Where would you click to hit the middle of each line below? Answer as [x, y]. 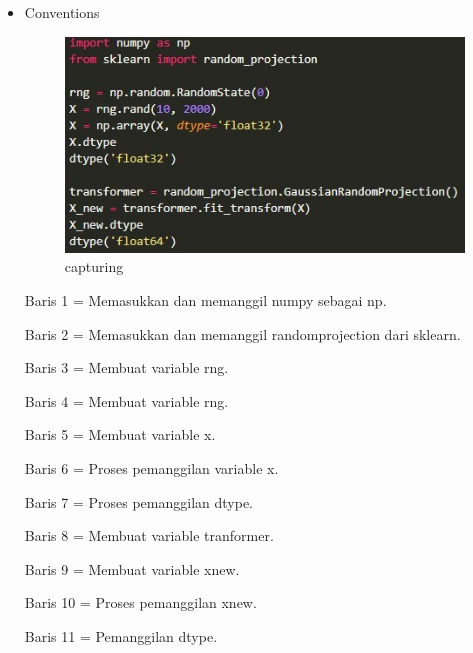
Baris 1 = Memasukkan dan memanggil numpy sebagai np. [205, 300]
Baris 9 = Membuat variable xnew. [132, 568]
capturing [94, 266]
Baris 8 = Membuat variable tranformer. [149, 535]
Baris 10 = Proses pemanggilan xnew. [140, 602]
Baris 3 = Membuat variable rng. [126, 367]
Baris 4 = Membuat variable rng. [126, 400]
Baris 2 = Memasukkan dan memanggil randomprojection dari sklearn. [242, 333]
